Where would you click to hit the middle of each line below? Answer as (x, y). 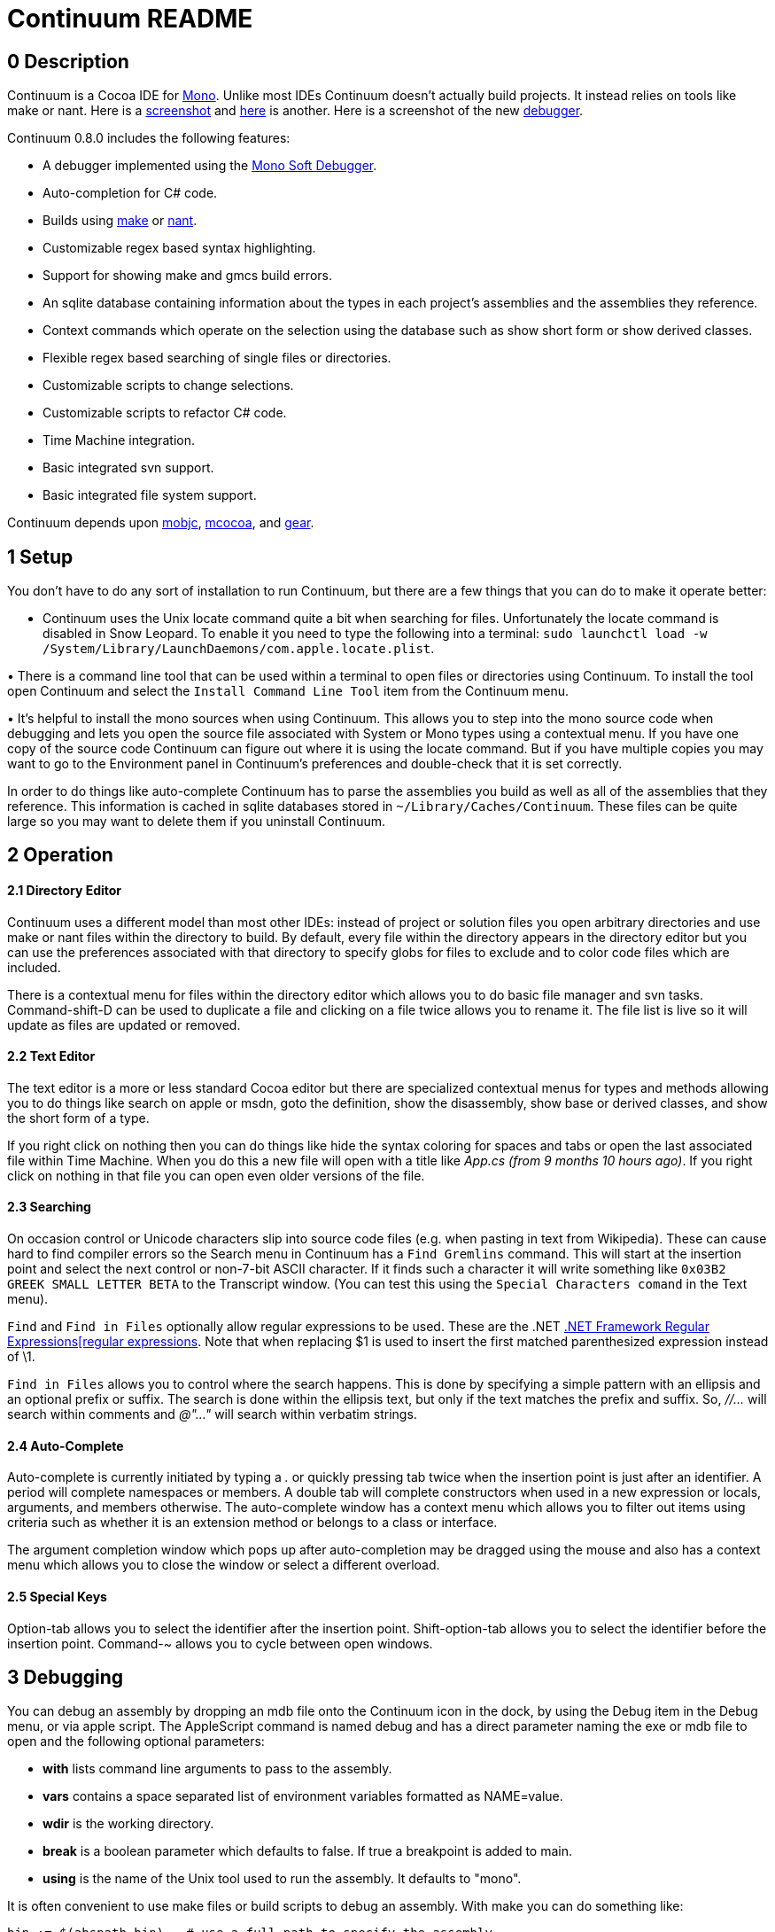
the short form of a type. (78, 1118)
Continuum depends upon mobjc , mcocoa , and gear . (161, 523)
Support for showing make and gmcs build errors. (187, 276)
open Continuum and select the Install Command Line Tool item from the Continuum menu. (288, 691)
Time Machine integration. (119, 440)
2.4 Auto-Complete (66, 1445)
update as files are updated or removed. (124, 1024)
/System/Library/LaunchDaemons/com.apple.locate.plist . (239, 649)
